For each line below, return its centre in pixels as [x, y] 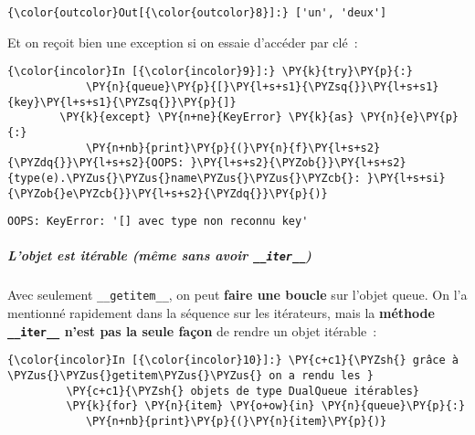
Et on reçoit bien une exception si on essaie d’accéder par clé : [183, 42]
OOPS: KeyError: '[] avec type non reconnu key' [158, 222]
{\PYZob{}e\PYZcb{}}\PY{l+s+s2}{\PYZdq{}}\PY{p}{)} [168, 193]
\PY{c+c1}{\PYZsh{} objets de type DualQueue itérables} [243, 391]
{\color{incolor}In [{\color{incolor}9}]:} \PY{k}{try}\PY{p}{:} [210, 72]
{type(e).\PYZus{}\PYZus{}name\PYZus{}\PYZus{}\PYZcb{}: [184, 178]
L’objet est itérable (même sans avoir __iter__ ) [159, 255]
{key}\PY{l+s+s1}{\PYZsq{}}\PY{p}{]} [122, 102]
